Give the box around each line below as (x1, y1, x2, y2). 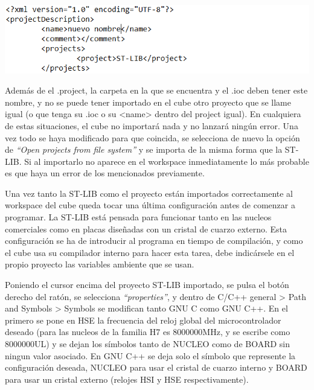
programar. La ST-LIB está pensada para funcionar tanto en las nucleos (5, 211, 272, 223)
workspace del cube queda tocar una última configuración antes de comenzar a (5, 199, 295, 211)
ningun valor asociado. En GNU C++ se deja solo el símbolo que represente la (5, 349, 296, 362)
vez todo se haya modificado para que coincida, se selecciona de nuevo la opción (5, 131, 300, 144)
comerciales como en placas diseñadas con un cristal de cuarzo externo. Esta (5, 222, 287, 235)
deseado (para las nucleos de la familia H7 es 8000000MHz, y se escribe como (5, 325, 290, 338)
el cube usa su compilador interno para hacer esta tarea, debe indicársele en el (5, 246, 295, 258)
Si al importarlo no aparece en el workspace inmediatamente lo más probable (24, 155, 309, 167)
